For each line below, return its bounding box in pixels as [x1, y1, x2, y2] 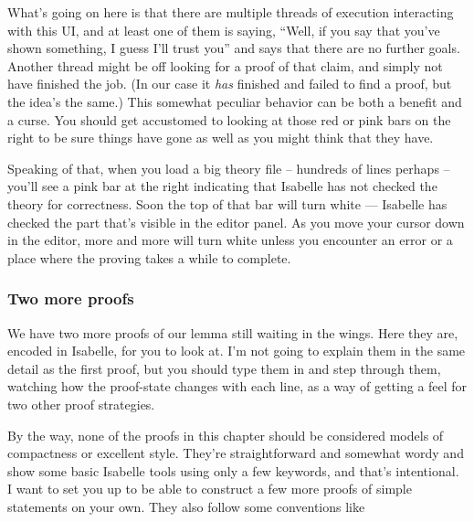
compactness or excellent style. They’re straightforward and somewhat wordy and [7, 443, 464, 463]
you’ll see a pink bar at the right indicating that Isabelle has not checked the [7, 176, 437, 196]
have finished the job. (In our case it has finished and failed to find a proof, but [7, 74, 452, 93]
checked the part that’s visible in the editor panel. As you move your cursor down [7, 212, 465, 231]
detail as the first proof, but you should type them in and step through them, [7, 358, 441, 378]
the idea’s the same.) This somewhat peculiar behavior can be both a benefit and [7, 91, 462, 111]
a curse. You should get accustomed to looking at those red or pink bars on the [7, 110, 451, 129]
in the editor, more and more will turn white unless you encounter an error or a [7, 230, 453, 250]
